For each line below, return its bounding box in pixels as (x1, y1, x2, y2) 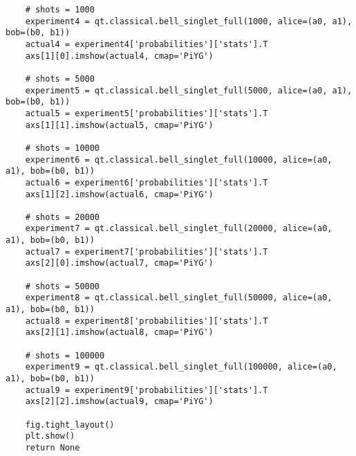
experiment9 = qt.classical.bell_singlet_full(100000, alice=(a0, (25, 362, 337, 372)
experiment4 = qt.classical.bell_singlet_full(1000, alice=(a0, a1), (25, 16, 353, 26)
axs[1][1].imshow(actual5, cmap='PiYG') (25, 120, 214, 130)
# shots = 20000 (25, 212, 100, 222)
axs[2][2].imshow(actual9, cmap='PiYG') (25, 396, 214, 407)
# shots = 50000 (25, 281, 100, 291)
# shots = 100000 (25, 350, 105, 361)
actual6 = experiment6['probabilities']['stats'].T (25, 177, 268, 188)
